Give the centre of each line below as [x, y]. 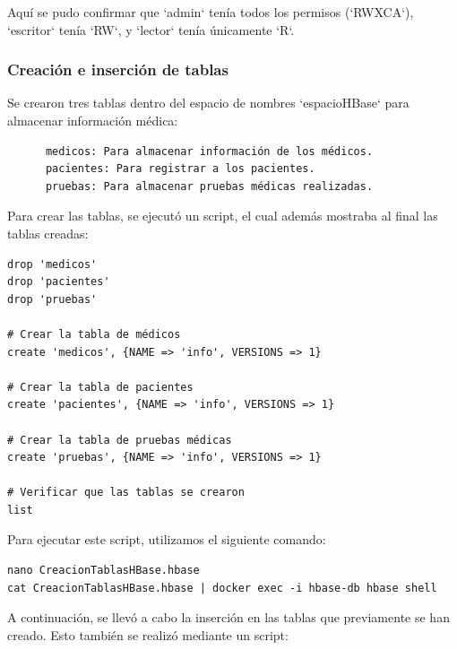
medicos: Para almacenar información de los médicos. [209, 151]
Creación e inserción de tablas [118, 69]
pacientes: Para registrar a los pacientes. [180, 169]
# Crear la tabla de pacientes [100, 387]
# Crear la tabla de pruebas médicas [120, 440]
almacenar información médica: [93, 120]
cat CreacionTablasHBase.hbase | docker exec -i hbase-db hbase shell [222, 588]
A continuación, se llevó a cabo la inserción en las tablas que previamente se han [228, 617]
